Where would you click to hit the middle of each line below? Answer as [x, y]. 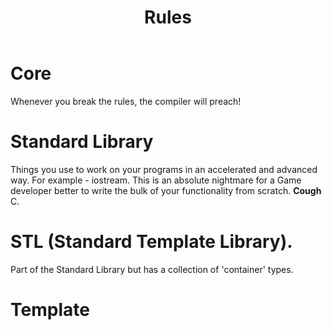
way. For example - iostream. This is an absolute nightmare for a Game [156, 180]
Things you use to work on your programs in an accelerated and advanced [164, 169]
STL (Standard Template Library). [151, 242]
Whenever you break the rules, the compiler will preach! [126, 101]
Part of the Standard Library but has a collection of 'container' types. [152, 269]
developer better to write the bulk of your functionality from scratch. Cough [166, 190]
